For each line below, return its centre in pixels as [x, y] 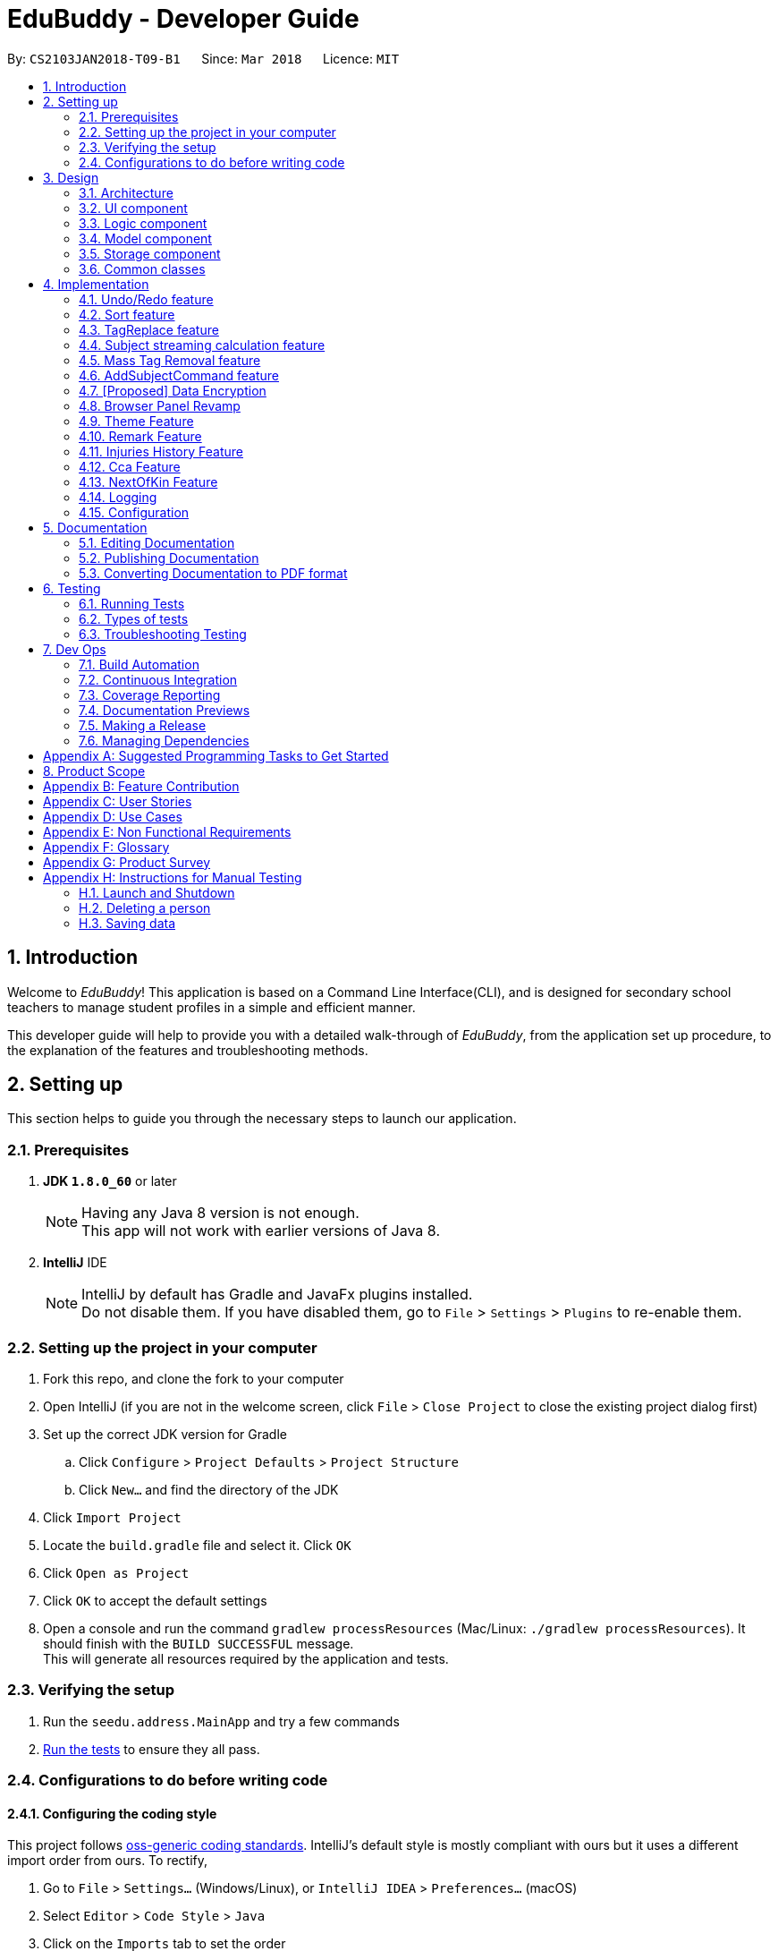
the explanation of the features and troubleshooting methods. [188, 1050]
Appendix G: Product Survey [127, 862]
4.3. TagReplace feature [149, 329]
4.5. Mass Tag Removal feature [170, 360]
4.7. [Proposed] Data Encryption [173, 390]
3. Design [71, 177]
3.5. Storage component [150, 253]
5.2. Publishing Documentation [169, 558]
